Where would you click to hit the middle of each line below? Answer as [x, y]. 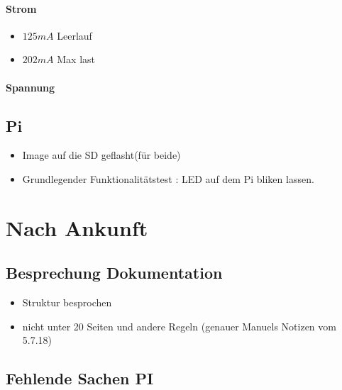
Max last [76, 59]
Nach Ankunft [77, 227]
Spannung [31, 87]
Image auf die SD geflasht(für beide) [101, 155]
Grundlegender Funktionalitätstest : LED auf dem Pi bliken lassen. [168, 178]
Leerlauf [75, 35]
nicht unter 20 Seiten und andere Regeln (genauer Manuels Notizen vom [179, 326]
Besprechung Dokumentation [114, 273]
